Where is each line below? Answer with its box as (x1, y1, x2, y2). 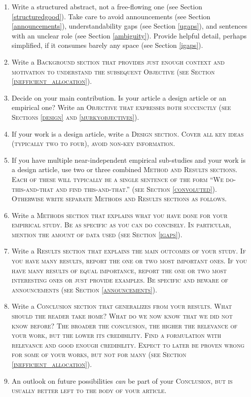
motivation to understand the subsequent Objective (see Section (11, 66, 215, 76)
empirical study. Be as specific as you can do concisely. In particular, (11, 219, 231, 230)
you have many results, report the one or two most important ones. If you (11, 255, 247, 266)
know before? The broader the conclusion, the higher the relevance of (11, 320, 238, 330)
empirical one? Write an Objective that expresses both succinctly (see (11, 102, 231, 112)
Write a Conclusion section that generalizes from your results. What (11, 301, 232, 311)
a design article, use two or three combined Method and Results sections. (11, 164, 238, 175)
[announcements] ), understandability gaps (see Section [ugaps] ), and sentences (11, 21, 248, 31)
